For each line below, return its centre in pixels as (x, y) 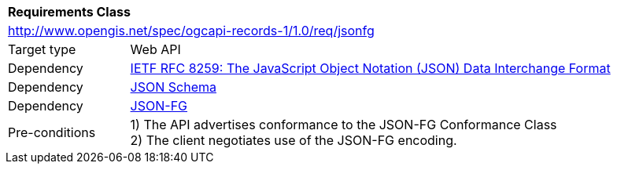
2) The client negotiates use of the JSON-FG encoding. (294, 140)
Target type (42, 49)
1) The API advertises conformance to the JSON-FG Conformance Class (344, 125)
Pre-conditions (52, 132)
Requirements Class (69, 12)
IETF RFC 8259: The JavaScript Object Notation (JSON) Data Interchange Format (370, 68)
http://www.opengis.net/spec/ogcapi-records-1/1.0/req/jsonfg (191, 31)
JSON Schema (173, 87)
